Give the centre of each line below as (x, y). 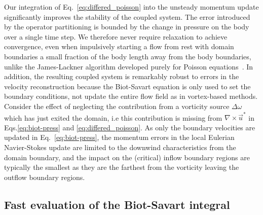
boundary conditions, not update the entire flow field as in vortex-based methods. (131, 96)
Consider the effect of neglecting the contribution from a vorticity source (117, 106)
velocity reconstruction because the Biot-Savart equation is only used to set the (127, 86)
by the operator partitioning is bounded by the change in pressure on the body (127, 27)
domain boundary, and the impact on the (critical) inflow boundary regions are (127, 157)
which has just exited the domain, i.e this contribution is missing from (113, 117)
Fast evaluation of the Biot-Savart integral (117, 204)
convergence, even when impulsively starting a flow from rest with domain (119, 46)
